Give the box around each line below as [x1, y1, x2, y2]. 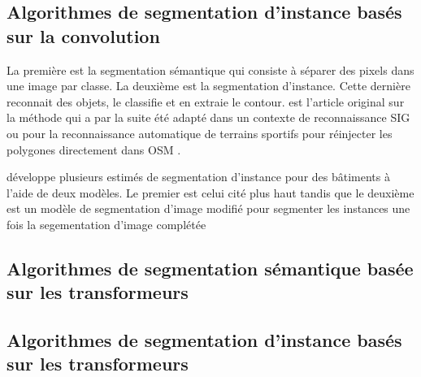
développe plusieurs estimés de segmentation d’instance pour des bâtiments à [7, 168, 390, 185]
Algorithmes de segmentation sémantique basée [7, 255, 414, 280]
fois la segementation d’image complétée [7, 215, 206, 232]
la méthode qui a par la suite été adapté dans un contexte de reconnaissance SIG [7, 109, 410, 126]
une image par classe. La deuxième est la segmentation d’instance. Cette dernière [7, 77, 410, 94]
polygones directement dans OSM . [7, 141, 181, 158]
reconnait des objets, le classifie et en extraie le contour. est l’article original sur [7, 93, 405, 110]
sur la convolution [7, 23, 160, 48]
